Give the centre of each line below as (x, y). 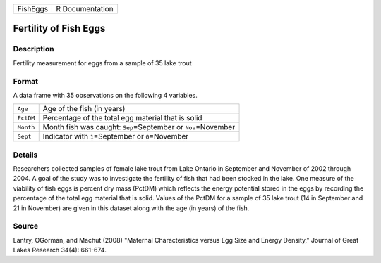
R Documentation (85, 9)
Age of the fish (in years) (84, 109)
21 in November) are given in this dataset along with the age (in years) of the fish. (131, 208)
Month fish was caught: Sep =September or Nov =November (139, 127)
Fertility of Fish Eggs (59, 28)
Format (26, 81)
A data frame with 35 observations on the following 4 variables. (105, 95)
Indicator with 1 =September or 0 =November (116, 136)
